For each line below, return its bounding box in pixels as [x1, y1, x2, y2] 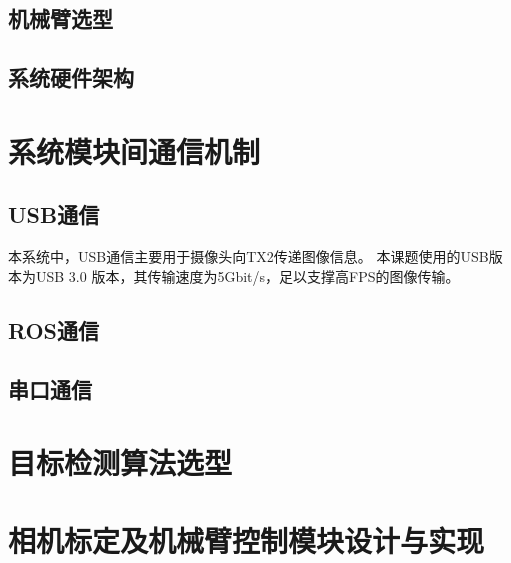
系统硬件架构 [8, 62, 134, 93]
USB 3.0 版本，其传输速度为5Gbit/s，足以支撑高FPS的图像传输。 [35, 265, 460, 286]
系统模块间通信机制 [8, 130, 261, 171]
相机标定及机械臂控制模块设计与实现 [8, 520, 485, 561]
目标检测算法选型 [8, 442, 233, 483]
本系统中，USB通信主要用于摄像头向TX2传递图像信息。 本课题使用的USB [8, 246, 489, 267]
